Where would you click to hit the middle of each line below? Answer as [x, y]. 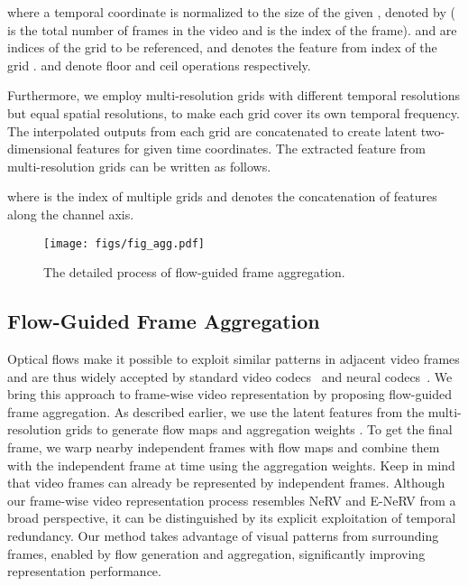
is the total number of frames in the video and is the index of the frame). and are [232, 29]
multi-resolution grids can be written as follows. [139, 166]
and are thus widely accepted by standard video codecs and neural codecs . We [230, 376]
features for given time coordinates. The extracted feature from [252, 149]
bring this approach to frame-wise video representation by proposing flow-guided [229, 394]
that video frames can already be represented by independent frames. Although [226, 483]
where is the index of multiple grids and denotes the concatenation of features [222, 196]
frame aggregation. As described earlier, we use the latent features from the [216, 411]
